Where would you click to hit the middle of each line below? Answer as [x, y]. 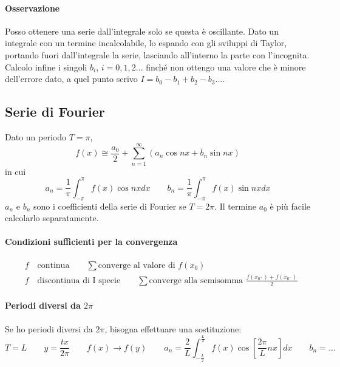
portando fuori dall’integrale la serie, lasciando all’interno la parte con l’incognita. [157, 54]
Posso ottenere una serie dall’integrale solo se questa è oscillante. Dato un [142, 31]
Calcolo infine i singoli [46, 67]
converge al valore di [137, 265]
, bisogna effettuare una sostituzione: [173, 328]
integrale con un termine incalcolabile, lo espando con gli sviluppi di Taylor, [146, 43]
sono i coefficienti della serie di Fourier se [110, 206]
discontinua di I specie [79, 280]
